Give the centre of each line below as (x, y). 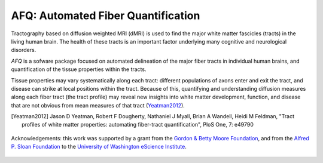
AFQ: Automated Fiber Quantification (106, 16)
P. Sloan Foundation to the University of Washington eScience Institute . (99, 147)
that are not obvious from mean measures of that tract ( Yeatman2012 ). (98, 105)
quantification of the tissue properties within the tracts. (79, 69)
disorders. (24, 50)
